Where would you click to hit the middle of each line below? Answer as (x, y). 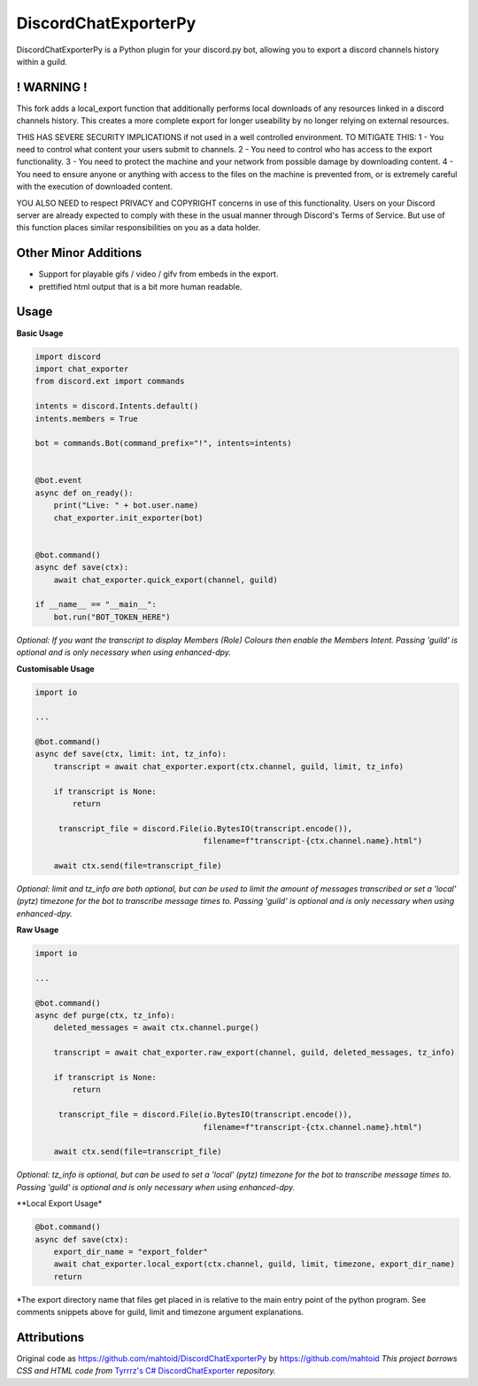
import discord (68, 356)
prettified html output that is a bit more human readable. (140, 286)
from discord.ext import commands (110, 382)
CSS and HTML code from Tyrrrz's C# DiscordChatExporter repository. (146, 1371)
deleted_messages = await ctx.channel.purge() (157, 1028)
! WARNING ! (52, 87)
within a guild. (42, 61)
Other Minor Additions (79, 253)
